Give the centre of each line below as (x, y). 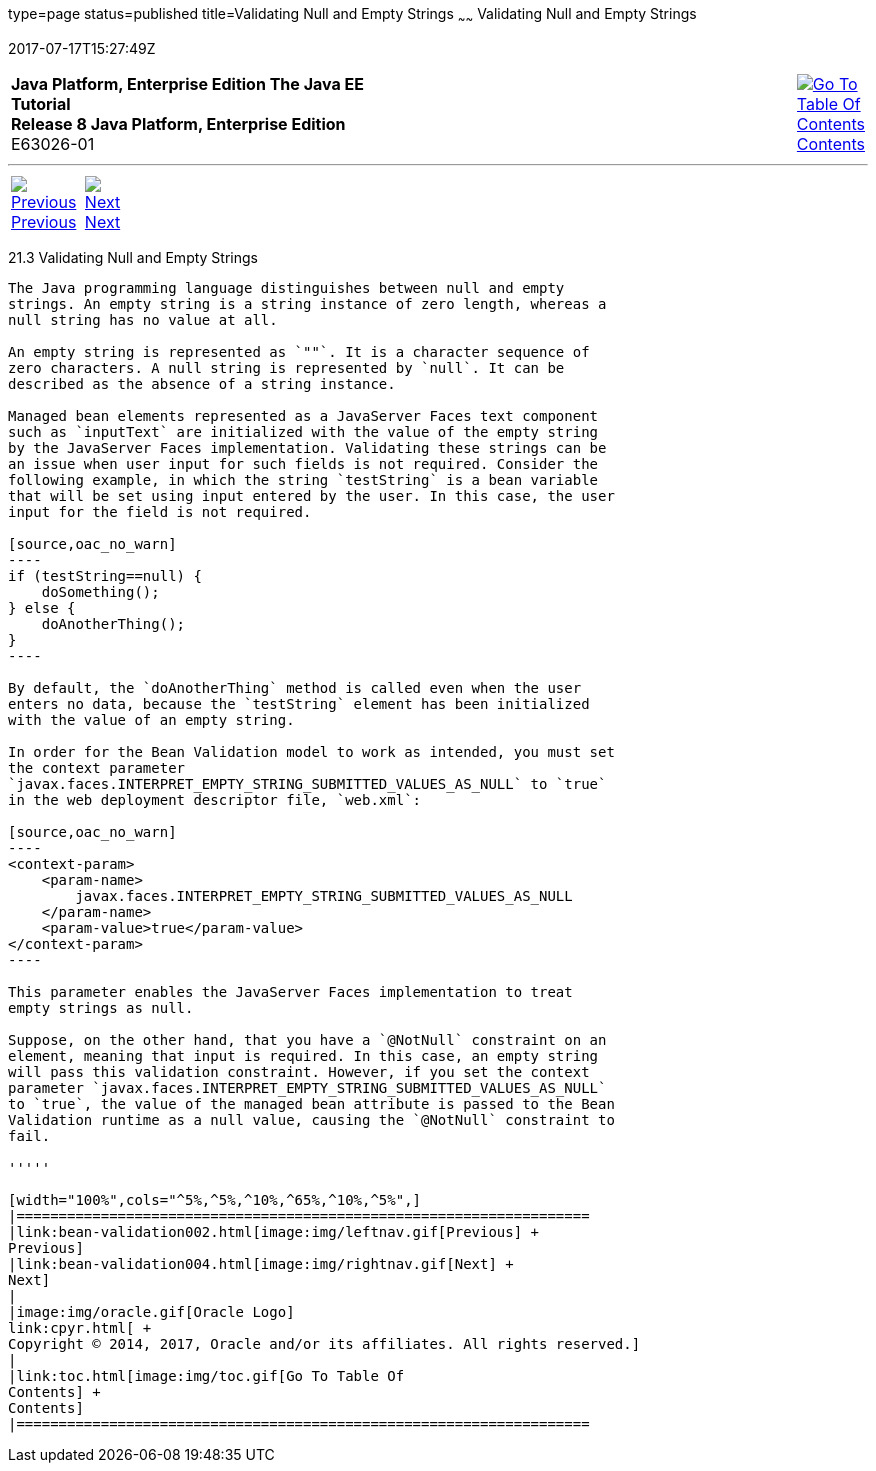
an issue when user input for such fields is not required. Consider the (303, 463)
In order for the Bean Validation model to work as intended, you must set (311, 751)
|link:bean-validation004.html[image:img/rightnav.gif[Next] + (261, 1263)
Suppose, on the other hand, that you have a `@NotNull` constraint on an (307, 1039)
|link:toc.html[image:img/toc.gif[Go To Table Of (206, 1375)
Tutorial (41, 103)
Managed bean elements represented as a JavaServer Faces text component (303, 415)
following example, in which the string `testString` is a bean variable (303, 479)
